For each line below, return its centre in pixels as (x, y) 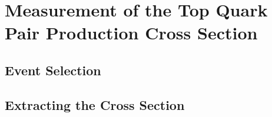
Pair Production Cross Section (131, 33)
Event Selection (53, 70)
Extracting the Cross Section (95, 104)
